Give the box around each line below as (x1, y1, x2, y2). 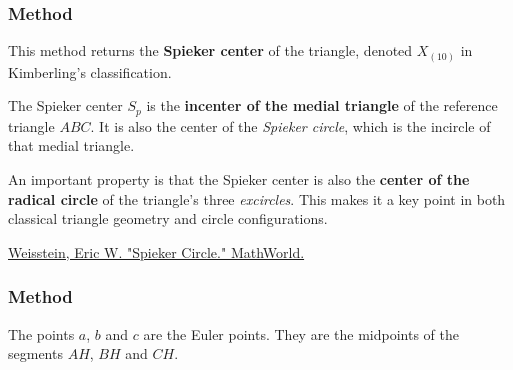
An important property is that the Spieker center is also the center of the (8, 168, 470, 189)
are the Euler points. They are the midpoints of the (143, 323, 459, 344)
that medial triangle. (8, 135, 135, 156)
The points (8, 323, 75, 344)
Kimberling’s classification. (8, 61, 172, 82)
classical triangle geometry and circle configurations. (8, 208, 328, 229)
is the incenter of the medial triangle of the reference (146, 95, 498, 116)
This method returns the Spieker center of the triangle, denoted (8, 40, 413, 61)
